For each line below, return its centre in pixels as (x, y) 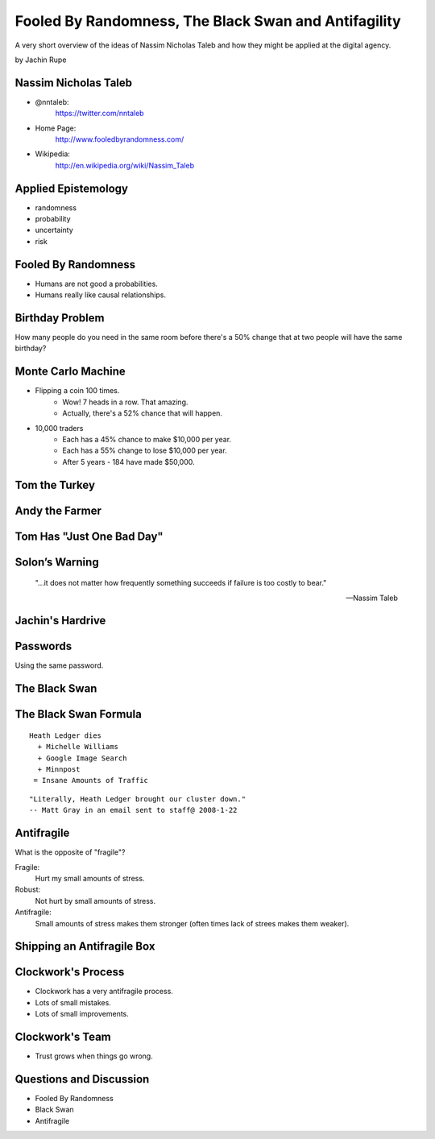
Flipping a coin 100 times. (77, 391)
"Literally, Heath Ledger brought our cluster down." (137, 799)
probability (53, 219)
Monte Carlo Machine (70, 372)
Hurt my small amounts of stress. (90, 878)
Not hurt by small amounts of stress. (95, 901)
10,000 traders (59, 428)
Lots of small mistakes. (73, 1002)
